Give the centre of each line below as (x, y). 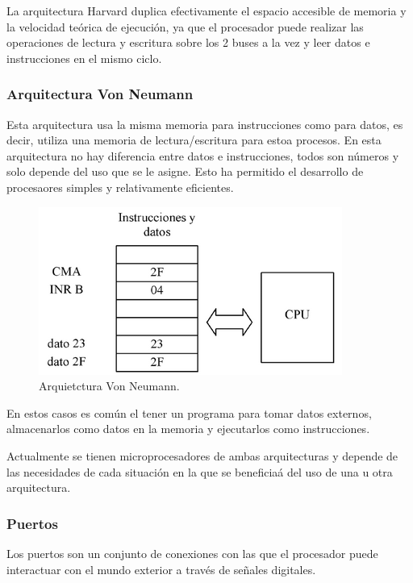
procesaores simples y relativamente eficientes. (120, 187)
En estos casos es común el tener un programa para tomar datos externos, (189, 412)
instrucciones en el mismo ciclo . (84, 58)
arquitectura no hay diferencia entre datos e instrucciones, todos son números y (203, 155)
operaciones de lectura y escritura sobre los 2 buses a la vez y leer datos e (188, 42)
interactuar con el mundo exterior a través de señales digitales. (161, 569)
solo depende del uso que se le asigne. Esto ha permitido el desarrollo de (185, 171)
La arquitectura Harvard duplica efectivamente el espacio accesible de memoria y (206, 10)
